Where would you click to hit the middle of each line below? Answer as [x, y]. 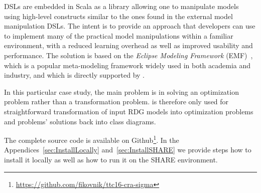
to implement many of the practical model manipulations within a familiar [119, 35]
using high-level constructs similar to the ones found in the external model [118, 16]
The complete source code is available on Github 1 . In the [92, 139]
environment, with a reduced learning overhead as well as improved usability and [128, 45]
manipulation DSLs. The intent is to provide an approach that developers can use [130, 26]
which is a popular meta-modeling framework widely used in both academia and [127, 65]
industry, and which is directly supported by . [75, 75]
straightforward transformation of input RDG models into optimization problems [129, 111]
